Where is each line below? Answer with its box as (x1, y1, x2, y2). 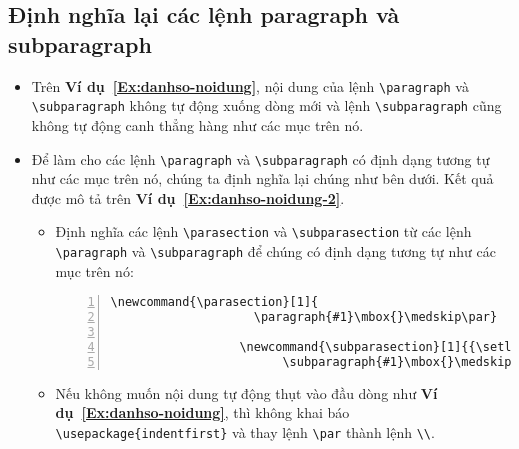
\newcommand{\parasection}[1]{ (110, 295, 319, 310)
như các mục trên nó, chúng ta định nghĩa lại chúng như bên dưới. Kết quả (31, 168, 494, 189)
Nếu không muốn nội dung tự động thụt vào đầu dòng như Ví (55, 382, 438, 403)
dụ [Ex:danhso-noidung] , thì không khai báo (55, 402, 350, 423)
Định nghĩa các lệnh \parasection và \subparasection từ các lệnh (55, 221, 472, 242)
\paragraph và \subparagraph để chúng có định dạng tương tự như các (55, 241, 497, 261)
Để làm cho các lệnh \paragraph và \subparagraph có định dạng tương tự (31, 148, 490, 169)
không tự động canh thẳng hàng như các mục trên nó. (31, 114, 364, 135)
